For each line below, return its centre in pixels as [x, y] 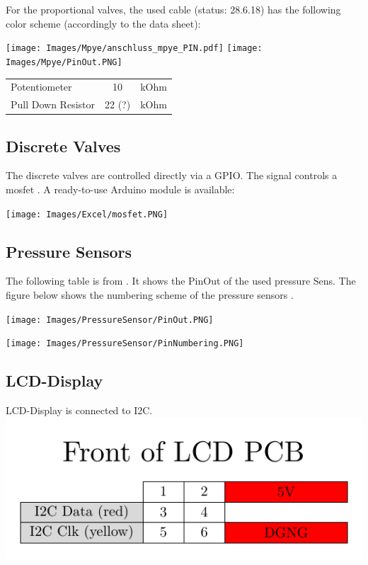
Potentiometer [41, 87]
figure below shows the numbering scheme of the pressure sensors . [150, 295]
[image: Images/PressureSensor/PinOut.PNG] [110, 320]
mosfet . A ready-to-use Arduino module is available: [120, 189]
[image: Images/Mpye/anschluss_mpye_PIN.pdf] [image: [134, 48]
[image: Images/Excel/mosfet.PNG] [87, 214]
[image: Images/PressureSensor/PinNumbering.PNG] [125, 344]
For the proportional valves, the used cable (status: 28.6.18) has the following [173, 9]
